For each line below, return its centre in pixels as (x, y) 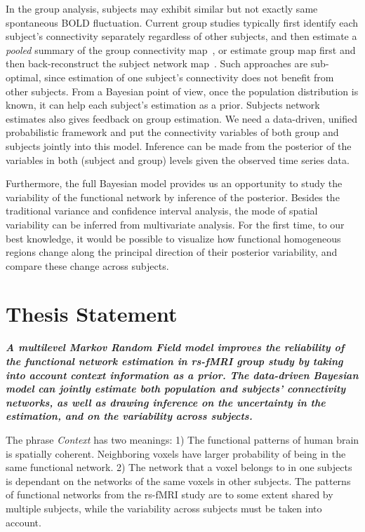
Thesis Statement (92, 314)
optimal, (24, 77)
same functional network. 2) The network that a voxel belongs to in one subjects (179, 467)
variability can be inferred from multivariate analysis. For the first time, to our (175, 224)
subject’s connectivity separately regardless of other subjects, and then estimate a (181, 36)
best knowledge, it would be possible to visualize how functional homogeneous (173, 238)
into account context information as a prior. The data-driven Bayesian (182, 375)
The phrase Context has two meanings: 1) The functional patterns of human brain (182, 439)
